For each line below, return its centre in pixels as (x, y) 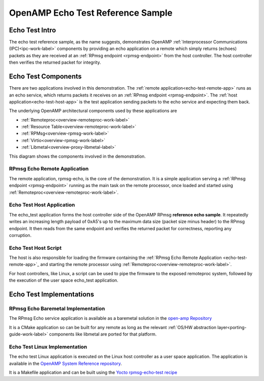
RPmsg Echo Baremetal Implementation (57, 309)
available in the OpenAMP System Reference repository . (66, 363)
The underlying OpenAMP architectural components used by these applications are (93, 111)
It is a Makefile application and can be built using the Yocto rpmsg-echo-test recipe (93, 373)
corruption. (20, 235)
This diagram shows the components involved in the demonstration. (77, 156)
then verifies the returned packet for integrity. (55, 62)
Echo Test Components (45, 77)
